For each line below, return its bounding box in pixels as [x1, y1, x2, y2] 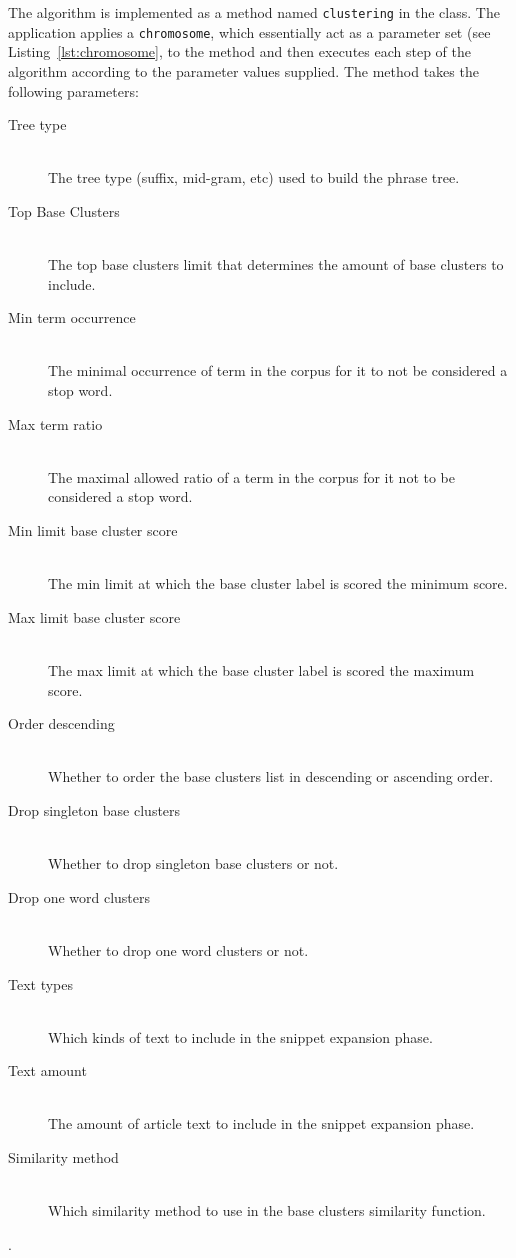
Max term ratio [8, 413, 103, 434]
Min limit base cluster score [8, 520, 178, 540]
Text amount [8, 1060, 87, 1081]
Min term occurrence [8, 307, 136, 328]
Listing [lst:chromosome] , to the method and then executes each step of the [8, 41, 471, 62]
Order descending [8, 713, 115, 734]
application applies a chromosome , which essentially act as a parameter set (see [8, 21, 491, 42]
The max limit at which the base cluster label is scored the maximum [48, 659, 475, 680]
